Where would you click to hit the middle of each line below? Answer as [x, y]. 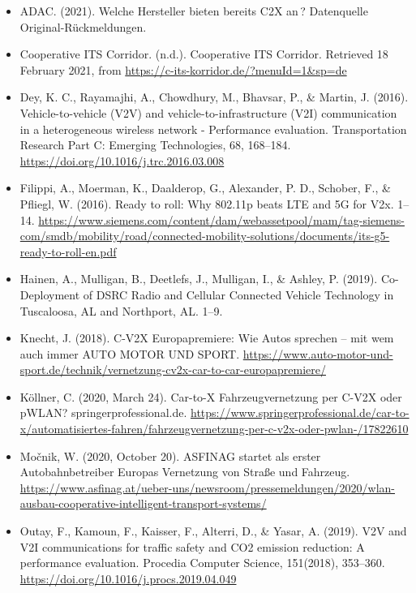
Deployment [50, 294]
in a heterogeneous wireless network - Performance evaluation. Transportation [213, 129]
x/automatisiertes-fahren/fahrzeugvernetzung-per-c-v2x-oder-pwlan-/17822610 [214, 429]
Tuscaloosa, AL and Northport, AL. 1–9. [121, 310]
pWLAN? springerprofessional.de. [103, 413]
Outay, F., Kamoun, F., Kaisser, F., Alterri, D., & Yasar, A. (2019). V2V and [213, 531]
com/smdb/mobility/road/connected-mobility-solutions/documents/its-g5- [205, 236]
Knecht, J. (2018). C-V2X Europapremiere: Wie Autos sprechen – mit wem [207, 338]
